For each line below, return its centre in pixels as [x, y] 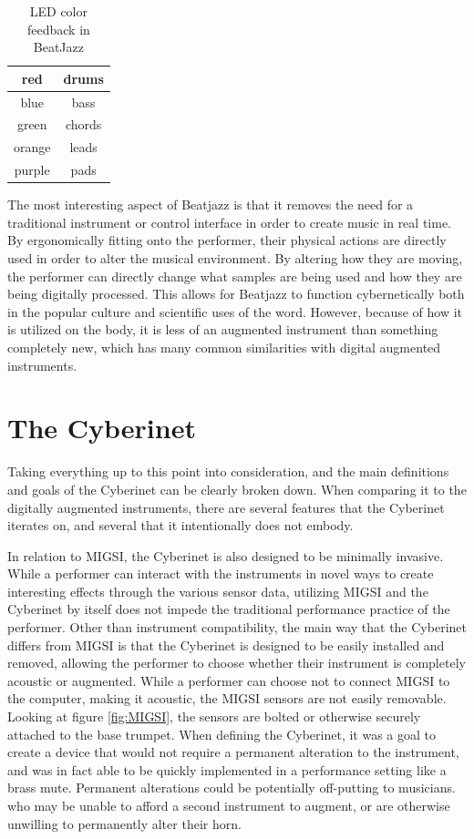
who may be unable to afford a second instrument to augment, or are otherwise [229, 805]
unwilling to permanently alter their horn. [124, 823]
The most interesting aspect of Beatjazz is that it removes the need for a [211, 205]
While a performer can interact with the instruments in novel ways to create [221, 573]
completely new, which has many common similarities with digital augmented [224, 347]
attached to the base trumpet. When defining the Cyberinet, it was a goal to [222, 734]
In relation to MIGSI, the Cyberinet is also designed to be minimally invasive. [226, 555]
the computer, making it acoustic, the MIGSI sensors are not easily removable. [227, 698]
